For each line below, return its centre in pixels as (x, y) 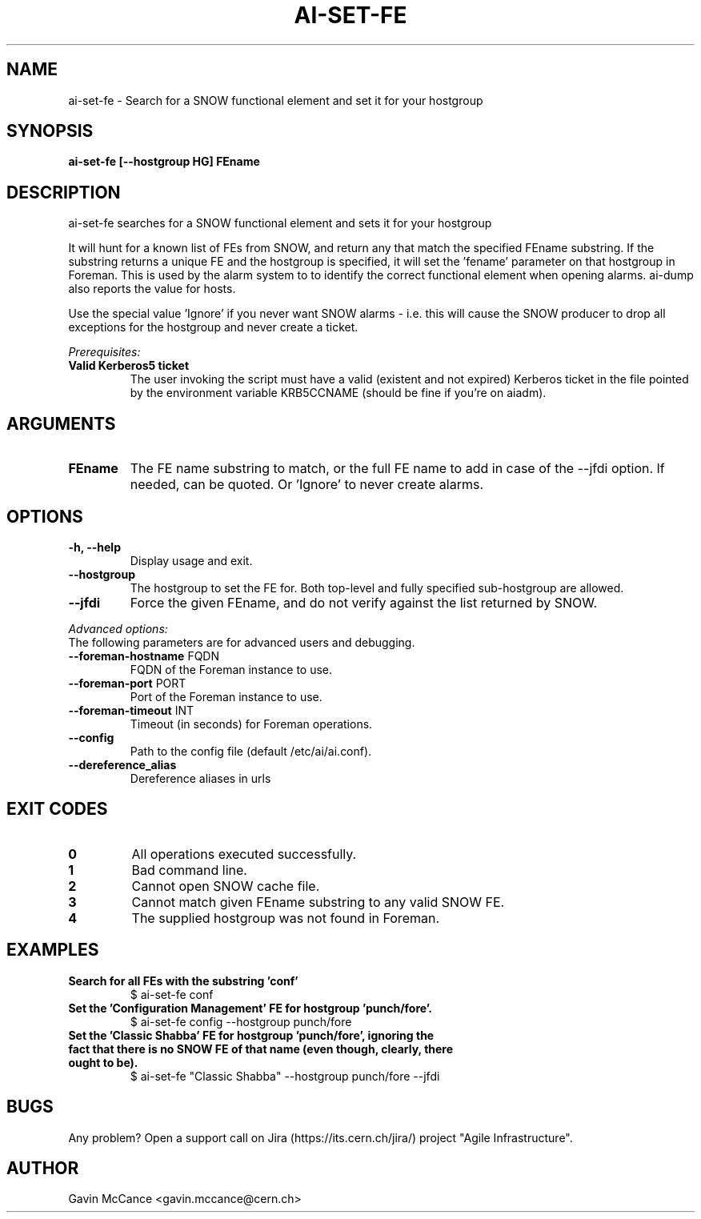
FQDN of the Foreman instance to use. (231, 669)
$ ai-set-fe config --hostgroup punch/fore (241, 1021)
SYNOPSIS (50, 131)
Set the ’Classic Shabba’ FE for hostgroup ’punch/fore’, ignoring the (251, 1035)
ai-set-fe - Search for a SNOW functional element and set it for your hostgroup (276, 100)
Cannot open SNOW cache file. (226, 886)
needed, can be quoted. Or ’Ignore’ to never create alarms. (307, 485)
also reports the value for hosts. (152, 289)
